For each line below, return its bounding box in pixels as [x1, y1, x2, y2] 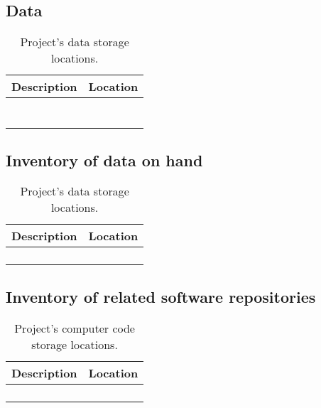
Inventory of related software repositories [6, 285, 316, 307]
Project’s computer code [14, 319, 135, 336]
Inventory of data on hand [6, 149, 203, 171]
